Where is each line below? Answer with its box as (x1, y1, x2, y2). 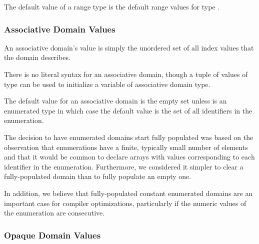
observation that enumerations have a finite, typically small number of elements (4, 141, 248, 152)
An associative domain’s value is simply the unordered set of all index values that (4, 42, 254, 52)
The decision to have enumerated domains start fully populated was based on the (4, 131, 253, 142)
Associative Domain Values (4, 22, 115, 35)
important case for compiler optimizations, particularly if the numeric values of (4, 197, 246, 208)
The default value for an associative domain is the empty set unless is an (4, 95, 227, 106)
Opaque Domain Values (4, 228, 101, 241)
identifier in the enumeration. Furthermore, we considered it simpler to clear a (4, 161, 243, 171)
